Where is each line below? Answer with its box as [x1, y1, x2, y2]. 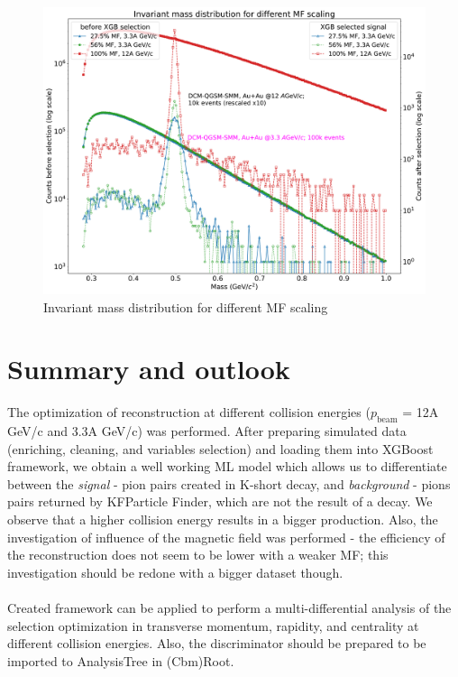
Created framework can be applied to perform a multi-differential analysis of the [7, 598, 452, 617]
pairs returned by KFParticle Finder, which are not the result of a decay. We [7, 492, 433, 511]
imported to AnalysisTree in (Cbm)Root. [7, 651, 234, 670]
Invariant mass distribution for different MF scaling [43, 297, 328, 316]
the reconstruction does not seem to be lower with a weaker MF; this [7, 545, 389, 564]
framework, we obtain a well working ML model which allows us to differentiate [7, 457, 447, 476]
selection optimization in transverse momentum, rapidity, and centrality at [7, 616, 419, 635]
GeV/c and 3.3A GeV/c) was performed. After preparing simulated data [7, 422, 407, 441]
